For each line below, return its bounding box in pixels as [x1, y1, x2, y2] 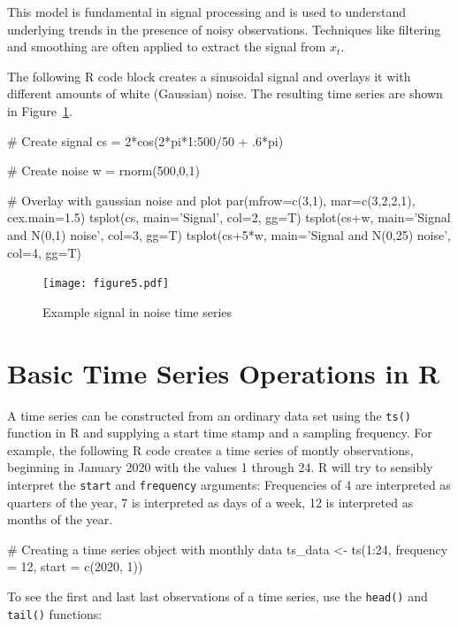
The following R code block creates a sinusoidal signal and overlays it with [7, 66, 411, 85]
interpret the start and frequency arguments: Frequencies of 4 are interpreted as [7, 475, 451, 493]
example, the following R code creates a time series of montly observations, [7, 440, 414, 459]
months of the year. [7, 510, 113, 529]
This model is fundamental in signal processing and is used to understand [7, 3, 407, 20]
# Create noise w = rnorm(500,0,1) [7, 161, 200, 180]
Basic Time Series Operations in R [7, 354, 440, 391]
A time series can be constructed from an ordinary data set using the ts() [7, 406, 411, 424]
